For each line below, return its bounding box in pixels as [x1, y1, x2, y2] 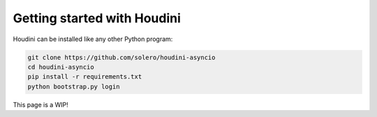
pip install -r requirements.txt [27, 73, 142, 81]
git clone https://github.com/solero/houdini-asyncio [27, 53, 216, 61]
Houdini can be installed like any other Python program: [13, 35, 173, 43]
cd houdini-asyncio [27, 63, 94, 71]
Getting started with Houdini [13, 10, 182, 26]
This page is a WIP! [13, 100, 69, 109]
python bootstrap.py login [27, 82, 120, 91]
